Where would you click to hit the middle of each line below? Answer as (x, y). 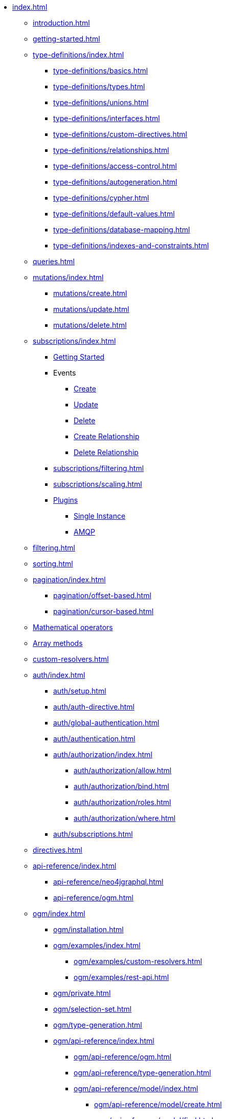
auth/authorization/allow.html (123, 770)
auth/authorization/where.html (125, 818)
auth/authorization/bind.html (121, 786)
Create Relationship (107, 436)
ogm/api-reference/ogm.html (123, 1057)
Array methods (58, 643)
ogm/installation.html (88, 929)
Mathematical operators (73, 627)
